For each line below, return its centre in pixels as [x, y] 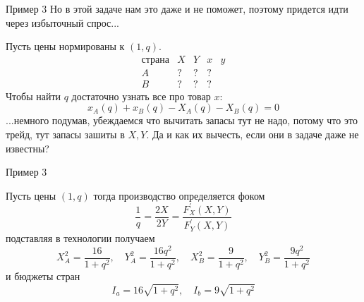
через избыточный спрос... [62, 22]
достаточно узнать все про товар [141, 96]
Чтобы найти [34, 96]
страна [156, 60]
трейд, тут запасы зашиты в [65, 134]
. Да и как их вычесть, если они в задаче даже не [253, 134]
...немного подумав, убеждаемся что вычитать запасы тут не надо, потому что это [182, 120]
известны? [28, 148]
